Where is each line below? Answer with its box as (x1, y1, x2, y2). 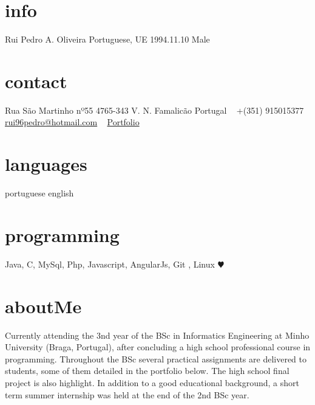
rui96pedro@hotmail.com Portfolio (5, 116, 140, 128)
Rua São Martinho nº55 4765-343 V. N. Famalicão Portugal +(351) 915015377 (5, 103, 304, 116)
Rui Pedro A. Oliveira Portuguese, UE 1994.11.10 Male (5, 33, 210, 46)
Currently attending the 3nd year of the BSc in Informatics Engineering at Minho (5, 328, 310, 341)
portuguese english (5, 187, 74, 199)
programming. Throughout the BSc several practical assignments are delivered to (5, 352, 307, 365)
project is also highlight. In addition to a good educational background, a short (5, 376, 299, 389)
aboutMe (5, 293, 82, 318)
